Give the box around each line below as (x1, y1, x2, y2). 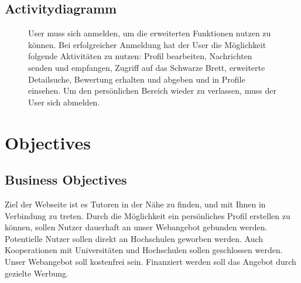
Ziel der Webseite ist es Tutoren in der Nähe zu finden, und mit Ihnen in (5, 197, 266, 210)
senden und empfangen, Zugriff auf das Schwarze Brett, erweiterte (28, 61, 265, 73)
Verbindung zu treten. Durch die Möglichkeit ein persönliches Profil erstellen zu (5, 209, 290, 221)
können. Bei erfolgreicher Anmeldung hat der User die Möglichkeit (28, 38, 266, 50)
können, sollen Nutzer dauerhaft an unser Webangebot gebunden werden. (5, 221, 268, 233)
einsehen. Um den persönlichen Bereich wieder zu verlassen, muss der (28, 84, 276, 97)
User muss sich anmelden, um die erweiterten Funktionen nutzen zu (28, 27, 271, 39)
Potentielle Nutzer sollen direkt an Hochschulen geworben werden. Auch (5, 232, 264, 244)
